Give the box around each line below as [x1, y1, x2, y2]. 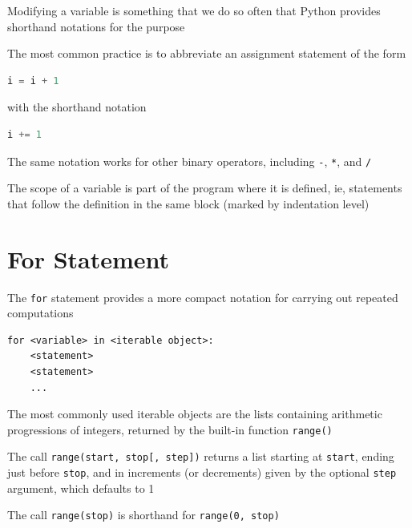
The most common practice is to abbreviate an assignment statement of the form [7, 45, 406, 62]
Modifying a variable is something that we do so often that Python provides [7, 2, 381, 18]
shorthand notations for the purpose [7, 18, 185, 34]
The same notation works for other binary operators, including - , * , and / [7, 152, 372, 169]
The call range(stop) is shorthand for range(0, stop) [7, 506, 280, 523]
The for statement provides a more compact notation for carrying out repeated [7, 288, 398, 305]
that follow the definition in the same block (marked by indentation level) [7, 195, 370, 212]
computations [7, 304, 74, 321]
